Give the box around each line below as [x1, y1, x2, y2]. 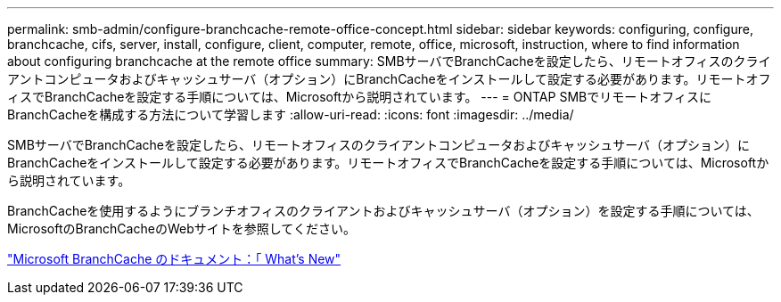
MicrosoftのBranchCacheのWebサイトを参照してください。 [7, 221, 356, 236]
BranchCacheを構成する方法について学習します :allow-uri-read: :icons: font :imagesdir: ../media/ [7, 107, 574, 122]
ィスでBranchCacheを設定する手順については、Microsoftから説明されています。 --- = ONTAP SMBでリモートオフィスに [7, 89, 711, 104]
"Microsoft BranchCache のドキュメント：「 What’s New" [7, 251, 341, 266]
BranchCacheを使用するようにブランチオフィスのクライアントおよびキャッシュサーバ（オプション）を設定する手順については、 [7, 203, 760, 218]
